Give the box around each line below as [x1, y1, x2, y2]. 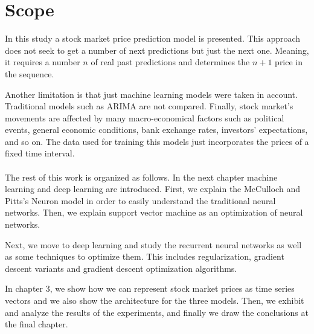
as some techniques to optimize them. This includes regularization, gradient [5, 250, 284, 263]
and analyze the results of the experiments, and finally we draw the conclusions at [5, 306, 309, 318]
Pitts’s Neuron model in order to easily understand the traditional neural [5, 194, 276, 207]
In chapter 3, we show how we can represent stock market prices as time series [5, 282, 295, 295]
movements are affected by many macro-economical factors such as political [5, 111, 284, 124]
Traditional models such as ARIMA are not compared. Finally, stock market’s [5, 100, 293, 112]
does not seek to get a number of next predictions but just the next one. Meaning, [5, 43, 309, 56]
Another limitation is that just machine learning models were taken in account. [5, 88, 298, 100]
